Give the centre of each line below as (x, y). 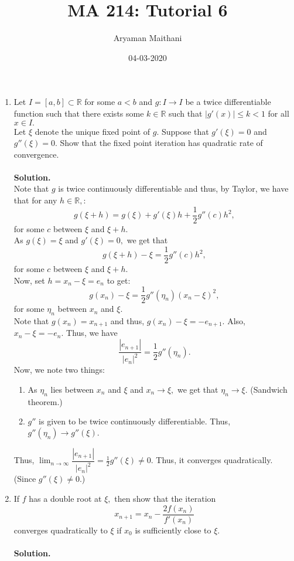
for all (278, 113)
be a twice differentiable (228, 102)
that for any (35, 200)
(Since (25, 479)
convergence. (36, 154)
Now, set (29, 280)
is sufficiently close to (173, 530)
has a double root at (65, 498)
